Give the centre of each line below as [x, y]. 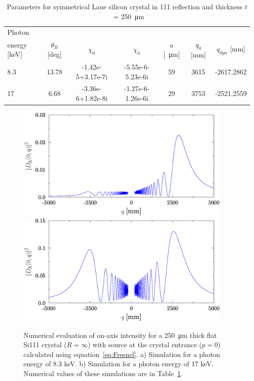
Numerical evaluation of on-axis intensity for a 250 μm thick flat [120, 335]
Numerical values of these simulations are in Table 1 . [103, 373]
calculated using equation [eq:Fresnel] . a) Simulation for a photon [122, 354]
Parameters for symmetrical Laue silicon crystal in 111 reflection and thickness [125, 6]
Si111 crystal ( [45, 345]
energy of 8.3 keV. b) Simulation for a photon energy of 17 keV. [119, 364]
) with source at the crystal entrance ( [145, 345]
